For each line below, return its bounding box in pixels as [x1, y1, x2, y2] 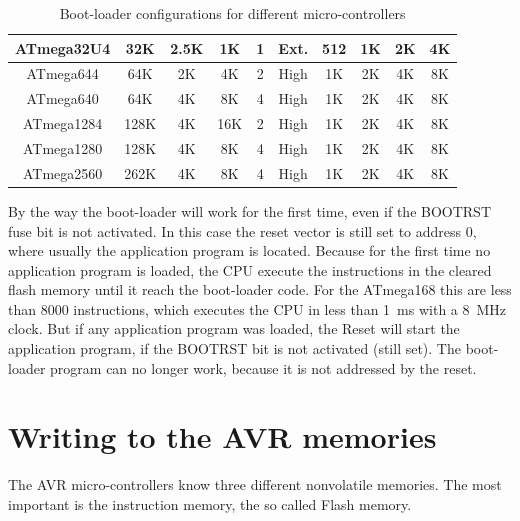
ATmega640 [26, 88, 99, 109]
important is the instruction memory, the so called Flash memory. [8, 493, 412, 514]
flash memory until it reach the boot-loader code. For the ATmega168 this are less [8, 279, 512, 300]
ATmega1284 [22, 113, 103, 134]
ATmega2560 [22, 162, 103, 183]
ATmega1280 [22, 137, 103, 158]
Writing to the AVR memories [8, 416, 437, 457]
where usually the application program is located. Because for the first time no [8, 240, 491, 261]
